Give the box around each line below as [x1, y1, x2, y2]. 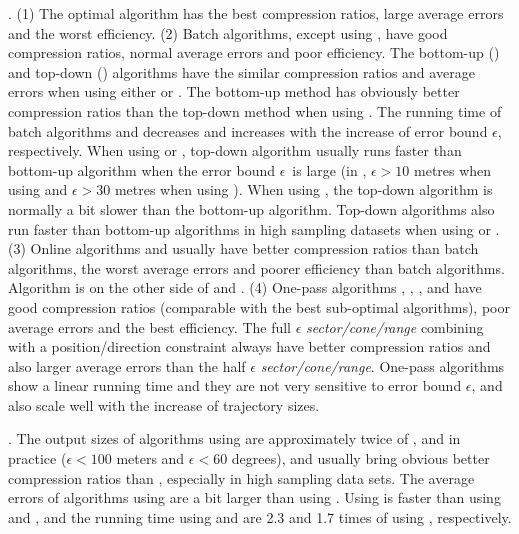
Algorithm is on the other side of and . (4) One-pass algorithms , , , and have [8, 277, 482, 298]
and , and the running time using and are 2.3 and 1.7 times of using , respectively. [8, 506, 512, 527]
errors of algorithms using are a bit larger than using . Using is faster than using [8, 487, 501, 508]
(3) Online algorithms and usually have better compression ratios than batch [8, 238, 479, 259]
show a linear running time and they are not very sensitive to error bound [8, 375, 462, 396]
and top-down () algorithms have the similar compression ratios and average [8, 61, 475, 82]
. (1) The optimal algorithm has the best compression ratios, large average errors [8, 3, 504, 23]
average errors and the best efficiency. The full [8, 316, 292, 337]
